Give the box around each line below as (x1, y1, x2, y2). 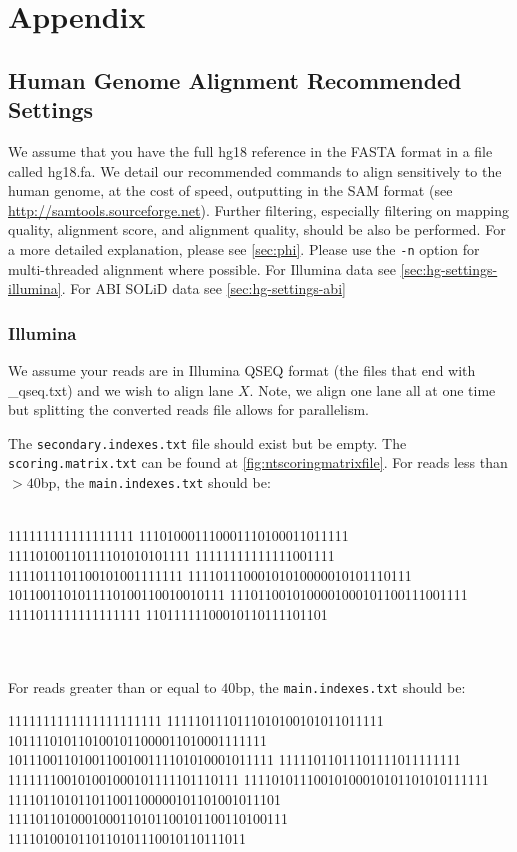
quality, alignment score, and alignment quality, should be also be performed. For (8, 219, 506, 240)
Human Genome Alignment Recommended (8, 64, 462, 95)
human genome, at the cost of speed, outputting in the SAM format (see (8, 180, 453, 201)
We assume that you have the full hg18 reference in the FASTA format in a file (8, 140, 493, 161)
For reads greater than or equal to (8, 676, 217, 697)
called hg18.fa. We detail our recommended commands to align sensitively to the (8, 160, 502, 181)
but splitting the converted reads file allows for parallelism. (8, 399, 369, 420)
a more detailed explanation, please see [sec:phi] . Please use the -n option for (8, 238, 480, 259)
